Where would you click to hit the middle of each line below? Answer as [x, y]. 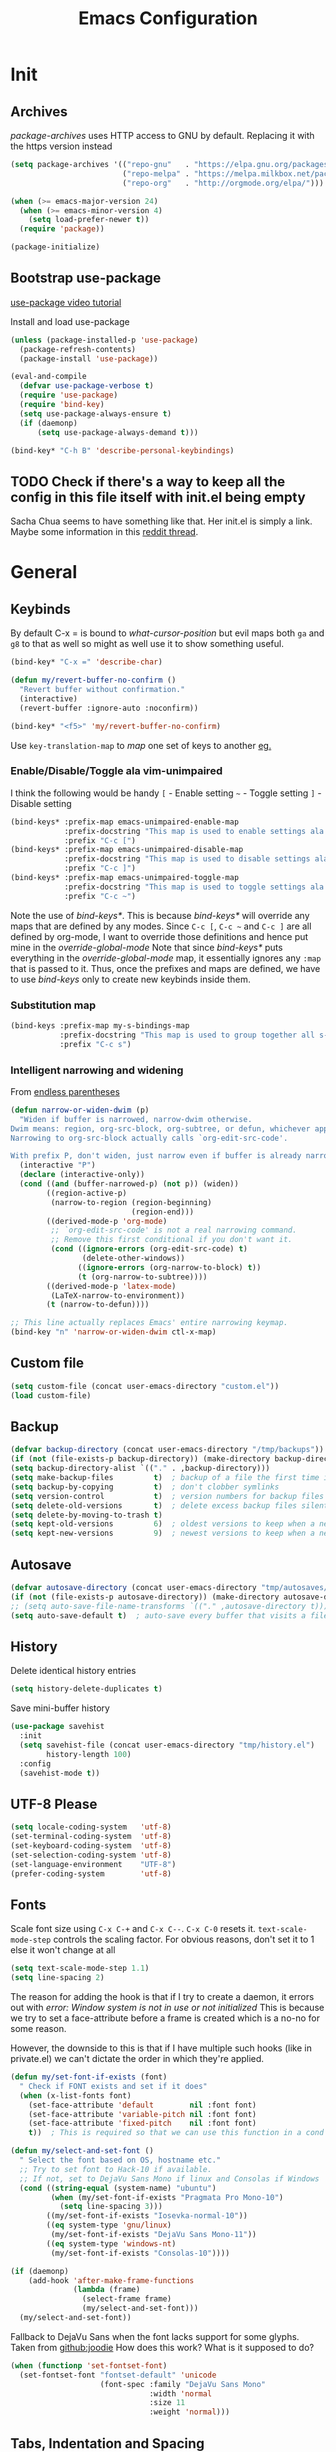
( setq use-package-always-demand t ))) [117, 432]
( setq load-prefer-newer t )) [89, 220]
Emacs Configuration [168, 18]
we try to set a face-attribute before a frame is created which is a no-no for [165, 2018]
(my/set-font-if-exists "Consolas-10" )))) [140, 2253]
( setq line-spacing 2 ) [57, 1978]
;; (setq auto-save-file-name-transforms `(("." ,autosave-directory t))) [169, 1606]
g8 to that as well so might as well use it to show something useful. [147, 644]
